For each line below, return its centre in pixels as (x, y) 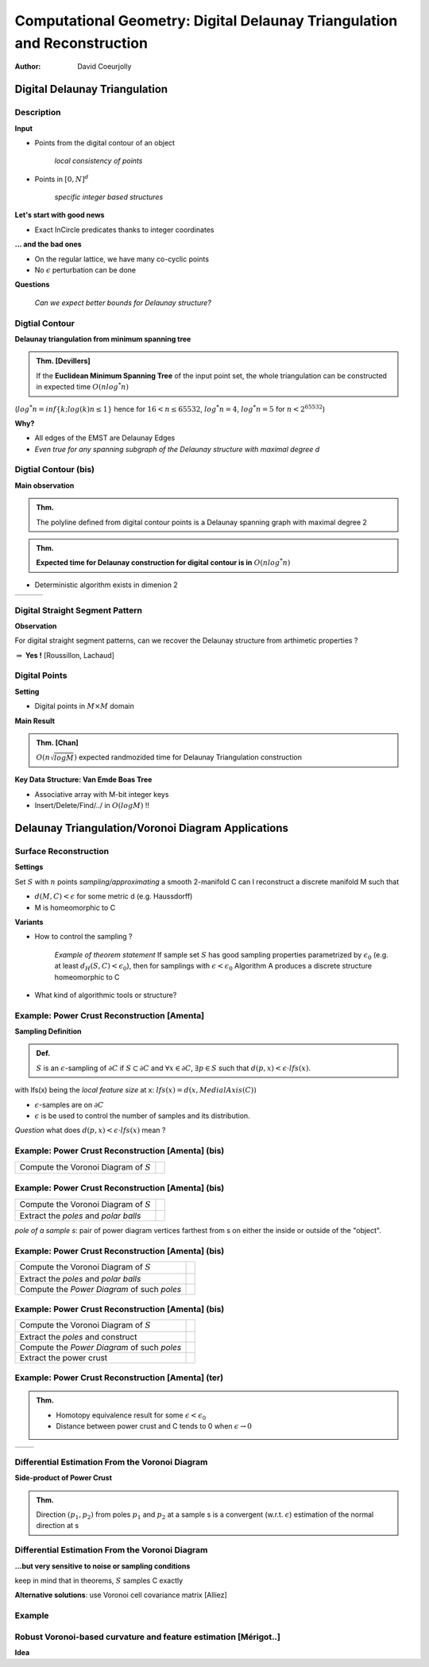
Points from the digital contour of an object (104, 142)
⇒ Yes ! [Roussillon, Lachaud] (66, 655)
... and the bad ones (48, 244)
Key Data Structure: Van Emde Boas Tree (83, 779)
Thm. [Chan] (57, 743)
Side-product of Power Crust (64, 1478)
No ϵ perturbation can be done (85, 270)
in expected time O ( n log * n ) (83, 387)
